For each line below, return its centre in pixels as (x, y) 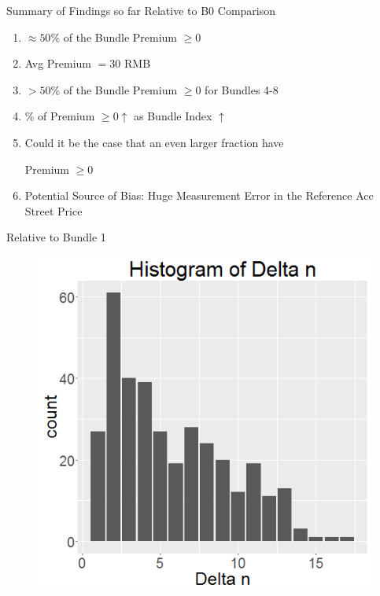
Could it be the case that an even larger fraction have (154, 142)
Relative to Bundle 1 (56, 237)
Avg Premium (58, 63)
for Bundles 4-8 (242, 89)
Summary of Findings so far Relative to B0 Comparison (141, 10)
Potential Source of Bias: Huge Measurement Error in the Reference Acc (199, 195)
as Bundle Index (173, 116)
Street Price (53, 210)
